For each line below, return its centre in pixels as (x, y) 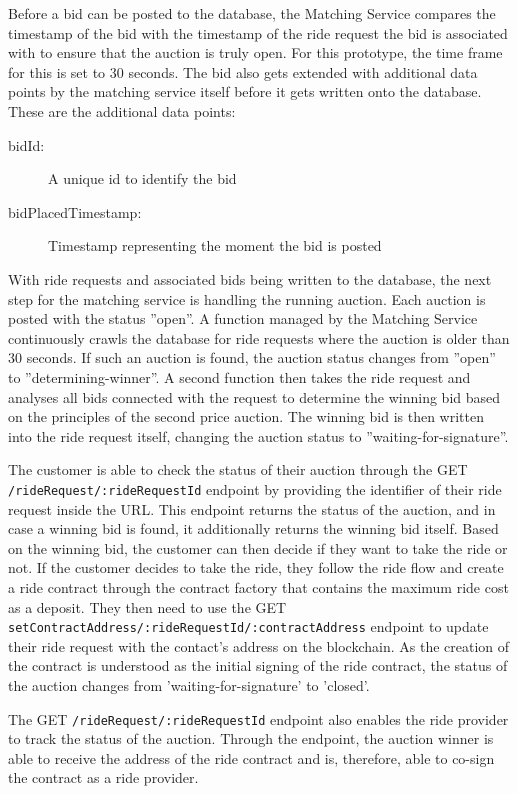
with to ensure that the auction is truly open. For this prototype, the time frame (255, 52)
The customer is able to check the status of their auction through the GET (238, 469)
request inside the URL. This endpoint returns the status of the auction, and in (252, 508)
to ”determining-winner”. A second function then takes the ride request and (239, 376)
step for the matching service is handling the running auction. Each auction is (247, 298)
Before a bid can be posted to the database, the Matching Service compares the (252, 13)
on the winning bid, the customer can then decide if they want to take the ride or (258, 547)
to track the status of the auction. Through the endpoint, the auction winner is (251, 738)
